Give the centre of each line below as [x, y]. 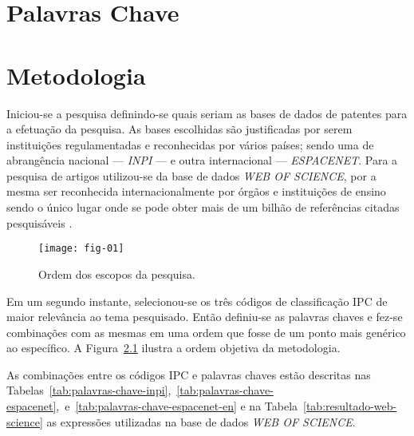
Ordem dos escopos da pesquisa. [117, 273]
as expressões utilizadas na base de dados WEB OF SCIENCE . [201, 421]
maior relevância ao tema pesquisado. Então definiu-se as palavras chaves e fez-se [205, 317]
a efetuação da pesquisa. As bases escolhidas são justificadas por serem [179, 129]
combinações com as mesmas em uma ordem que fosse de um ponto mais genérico [206, 332]
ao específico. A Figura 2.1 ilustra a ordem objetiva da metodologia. [173, 348]
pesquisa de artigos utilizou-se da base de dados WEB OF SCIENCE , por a [191, 175]
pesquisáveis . [39, 222]
